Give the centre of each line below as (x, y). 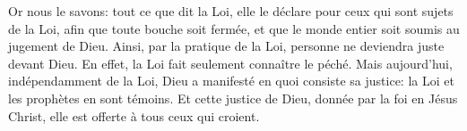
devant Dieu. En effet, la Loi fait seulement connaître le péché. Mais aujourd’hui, (230, 63)
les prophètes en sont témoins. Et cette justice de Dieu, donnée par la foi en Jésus (233, 98)
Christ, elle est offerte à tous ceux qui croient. (134, 115)
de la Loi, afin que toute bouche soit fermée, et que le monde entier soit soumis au (234, 28)
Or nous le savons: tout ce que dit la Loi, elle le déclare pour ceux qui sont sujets (231, 11)
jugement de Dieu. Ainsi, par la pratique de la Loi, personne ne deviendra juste (226, 46)
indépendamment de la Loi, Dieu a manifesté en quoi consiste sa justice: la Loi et (231, 81)
